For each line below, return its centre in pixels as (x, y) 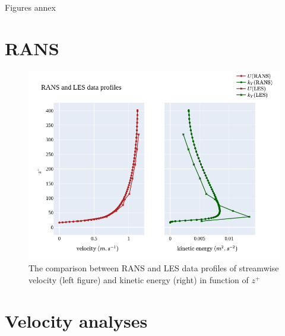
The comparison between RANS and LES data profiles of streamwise (154, 268)
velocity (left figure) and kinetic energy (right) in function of (139, 279)
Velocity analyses (76, 320)
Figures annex (30, 7)
